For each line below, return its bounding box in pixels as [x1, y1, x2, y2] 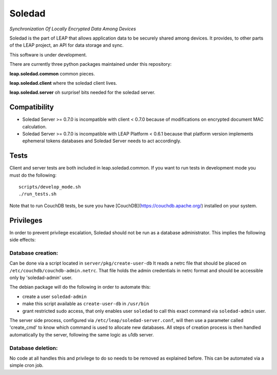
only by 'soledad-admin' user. [9, 275, 73, 281]
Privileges [9, 216, 43, 224]
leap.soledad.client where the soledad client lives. [9, 80, 117, 86]
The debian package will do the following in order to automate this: [9, 284, 151, 290]
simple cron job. [9, 362, 44, 368]
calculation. [22, 123, 47, 129]
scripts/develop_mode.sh [18, 184, 81, 190]
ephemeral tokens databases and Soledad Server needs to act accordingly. [22, 138, 182, 144]
